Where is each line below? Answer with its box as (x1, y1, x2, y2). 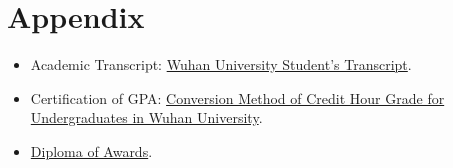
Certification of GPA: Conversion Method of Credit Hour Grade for (30, 87, 445, 108)
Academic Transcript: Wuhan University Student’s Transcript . (30, 54, 412, 75)
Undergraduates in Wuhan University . (30, 107, 263, 128)
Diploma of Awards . (30, 140, 153, 161)
